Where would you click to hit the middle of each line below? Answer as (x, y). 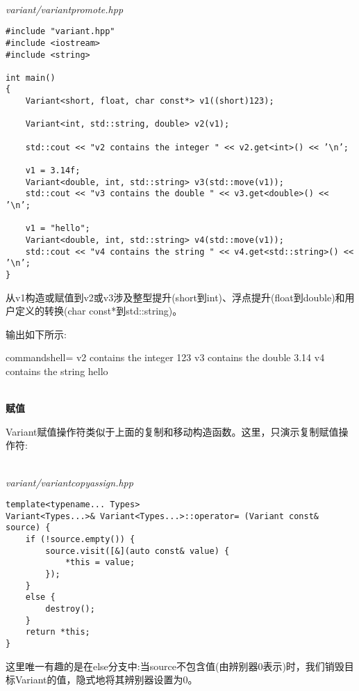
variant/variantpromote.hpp (65, 9)
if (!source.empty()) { (80, 540)
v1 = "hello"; (58, 229)
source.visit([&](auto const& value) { (137, 551)
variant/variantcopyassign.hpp (69, 482)
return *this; (58, 632)
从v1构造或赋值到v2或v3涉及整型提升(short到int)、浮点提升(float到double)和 (175, 297)
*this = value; (100, 563)
